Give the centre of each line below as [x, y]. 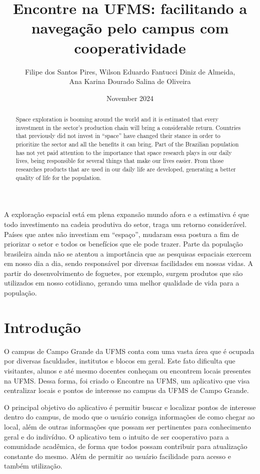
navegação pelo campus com [130, 28]
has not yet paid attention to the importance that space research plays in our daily [124, 152]
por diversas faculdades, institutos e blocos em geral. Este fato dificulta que [120, 361]
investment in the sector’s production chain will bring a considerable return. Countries [128, 127]
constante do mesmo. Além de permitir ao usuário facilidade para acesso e [117, 456]
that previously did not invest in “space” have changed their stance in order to [118, 136]
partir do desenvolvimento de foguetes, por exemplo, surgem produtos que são [123, 273]
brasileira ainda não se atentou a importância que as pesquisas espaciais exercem [128, 253]
